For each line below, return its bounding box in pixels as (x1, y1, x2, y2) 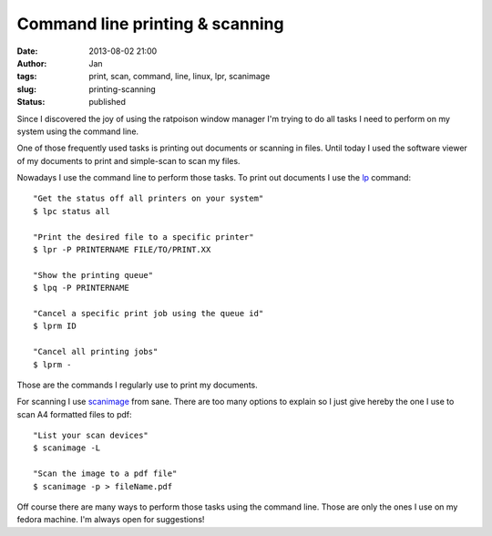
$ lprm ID (33, 321, 77, 332)
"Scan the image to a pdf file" (33, 469, 178, 479)
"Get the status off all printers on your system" (33, 193, 264, 204)
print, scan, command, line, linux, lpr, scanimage (88, 71, 271, 82)
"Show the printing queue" (33, 270, 154, 280)
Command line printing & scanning (16, 14, 284, 34)
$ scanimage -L (33, 443, 101, 453)
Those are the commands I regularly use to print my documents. (16, 379, 259, 390)
